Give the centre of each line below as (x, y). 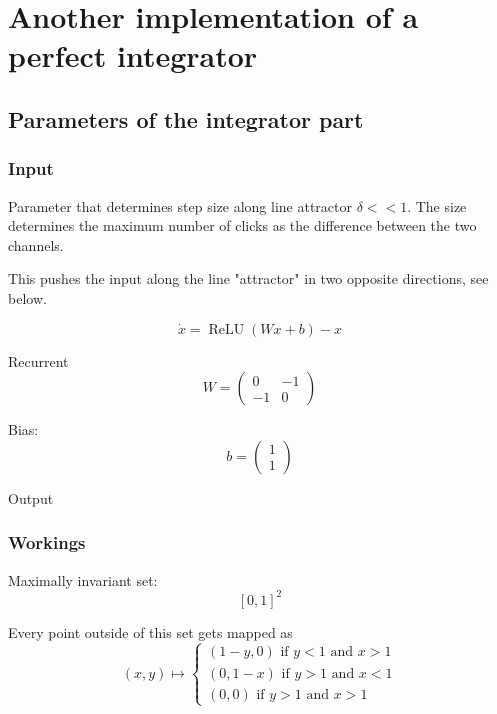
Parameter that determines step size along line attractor (180, 205)
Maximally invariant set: (83, 579)
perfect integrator (133, 55)
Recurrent (38, 360)
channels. (36, 244)
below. (27, 297)
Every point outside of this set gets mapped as (150, 631)
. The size (437, 205)
